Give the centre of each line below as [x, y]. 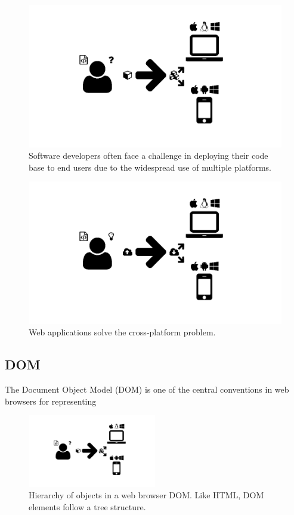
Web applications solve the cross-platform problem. [122, 332]
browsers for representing [51, 401]
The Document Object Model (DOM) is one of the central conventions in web [147, 389]
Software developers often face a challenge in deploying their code [148, 155]
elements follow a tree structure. [87, 506]
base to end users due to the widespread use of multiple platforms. [150, 167]
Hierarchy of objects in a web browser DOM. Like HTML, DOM [146, 495]
